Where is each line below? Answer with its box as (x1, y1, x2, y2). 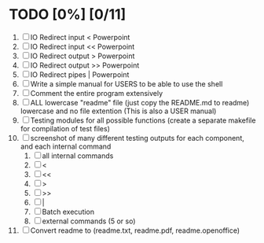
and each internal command (20, 142, 112, 151)
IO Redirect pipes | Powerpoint (30, 69, 130, 79)
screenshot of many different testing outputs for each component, (30, 133, 244, 142)
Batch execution (42, 207, 95, 216)
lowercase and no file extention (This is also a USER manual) (20, 106, 217, 116)
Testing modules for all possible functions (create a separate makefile (30, 116, 256, 125)
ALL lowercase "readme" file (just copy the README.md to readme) (30, 98, 250, 107)
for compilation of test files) (20, 123, 111, 133)
